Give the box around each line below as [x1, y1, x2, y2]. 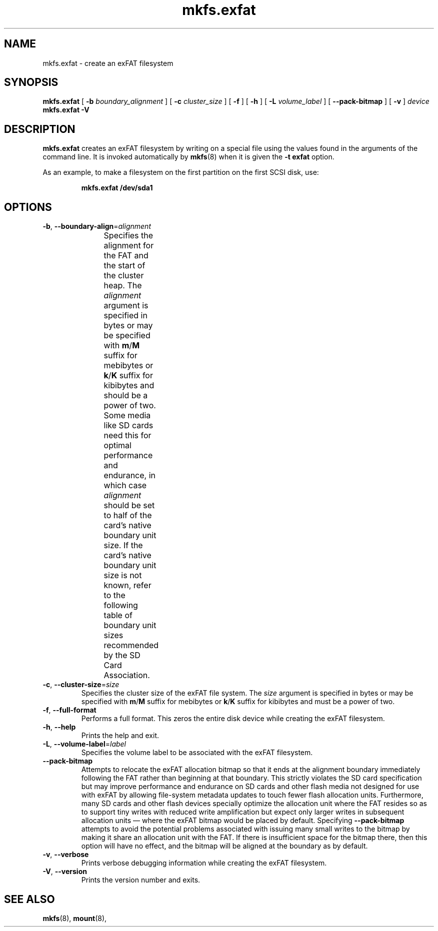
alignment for [103, 240, 154, 251]
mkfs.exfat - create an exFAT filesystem [42, 58, 173, 67]
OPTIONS [4, 200, 52, 213]
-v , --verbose [42, 850, 89, 859]
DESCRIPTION [4, 122, 75, 135]
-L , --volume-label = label [42, 740, 126, 749]
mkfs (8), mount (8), [42, 914, 107, 923]
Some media [103, 410, 151, 421]
